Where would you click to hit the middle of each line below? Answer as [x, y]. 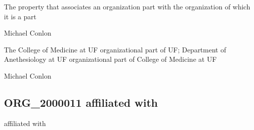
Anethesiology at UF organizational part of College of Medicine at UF [110, 59]
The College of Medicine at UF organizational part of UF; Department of [115, 49]
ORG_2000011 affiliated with [81, 102]
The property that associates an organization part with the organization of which [127, 6]
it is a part [20, 16]
